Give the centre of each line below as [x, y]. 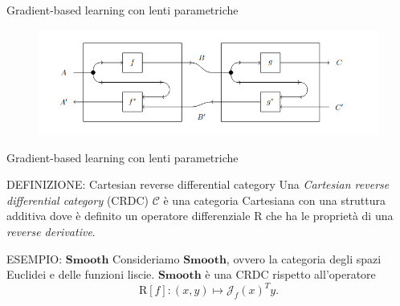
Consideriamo [146, 258]
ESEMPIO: [35, 258]
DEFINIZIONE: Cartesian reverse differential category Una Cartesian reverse [198, 184]
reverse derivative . [51, 232]
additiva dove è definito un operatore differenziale [129, 216]
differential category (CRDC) [78, 200]
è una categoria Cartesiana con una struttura [274, 200]
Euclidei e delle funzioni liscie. [81, 274]
